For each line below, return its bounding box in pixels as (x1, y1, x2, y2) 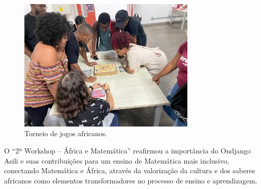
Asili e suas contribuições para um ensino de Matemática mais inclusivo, (4, 155, 230, 166)
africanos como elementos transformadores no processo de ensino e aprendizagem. (4, 175, 257, 185)
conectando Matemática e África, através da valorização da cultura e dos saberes (4, 165, 255, 176)
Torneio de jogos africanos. (24, 128, 108, 139)
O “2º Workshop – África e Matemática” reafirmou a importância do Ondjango (4, 145, 251, 155)
